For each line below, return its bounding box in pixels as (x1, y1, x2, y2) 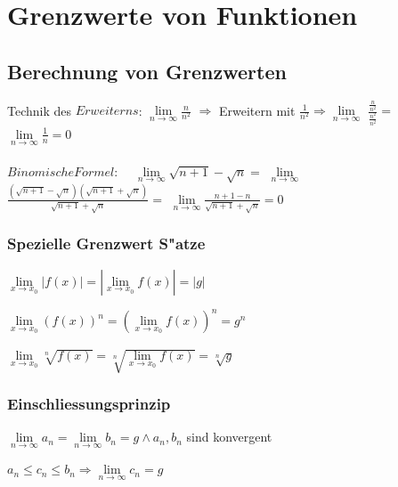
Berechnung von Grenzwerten (7, 57, 287, 85)
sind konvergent (186, 427, 272, 446)
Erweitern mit (218, 101, 296, 119)
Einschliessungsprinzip (7, 392, 171, 414)
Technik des (7, 101, 72, 119)
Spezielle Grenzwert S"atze (7, 232, 206, 255)
